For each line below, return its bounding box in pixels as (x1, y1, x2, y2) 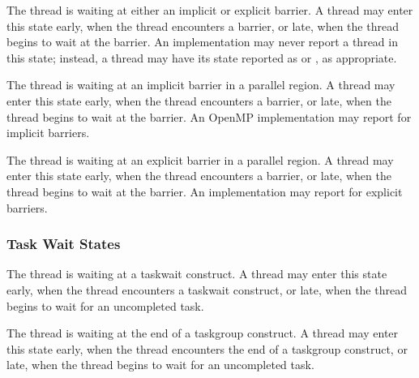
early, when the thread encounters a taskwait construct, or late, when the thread (6, 281, 407, 298)
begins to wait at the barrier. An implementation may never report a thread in (6, 33, 398, 50)
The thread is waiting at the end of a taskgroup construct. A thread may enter (6, 324, 399, 341)
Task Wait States (6, 234, 121, 254)
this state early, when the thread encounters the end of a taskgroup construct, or (6, 340, 408, 357)
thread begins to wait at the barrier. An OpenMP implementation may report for (6, 108, 412, 125)
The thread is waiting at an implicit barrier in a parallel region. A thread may (6, 76, 395, 93)
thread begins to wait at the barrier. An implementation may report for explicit (6, 183, 403, 200)
